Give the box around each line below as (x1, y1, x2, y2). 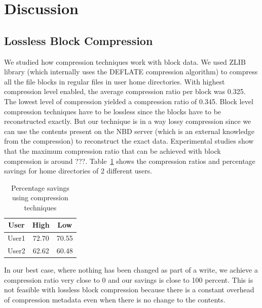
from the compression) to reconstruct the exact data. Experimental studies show (4, 136, 254, 146)
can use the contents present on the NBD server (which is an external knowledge (4, 125, 254, 136)
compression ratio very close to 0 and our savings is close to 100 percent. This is (4, 274, 253, 285)
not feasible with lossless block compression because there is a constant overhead (4, 284, 254, 295)
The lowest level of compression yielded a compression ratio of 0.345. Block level (4, 96, 253, 106)
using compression (12, 192, 68, 203)
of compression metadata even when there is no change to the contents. (4, 294, 226, 305)
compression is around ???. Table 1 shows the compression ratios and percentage (4, 155, 255, 166)
